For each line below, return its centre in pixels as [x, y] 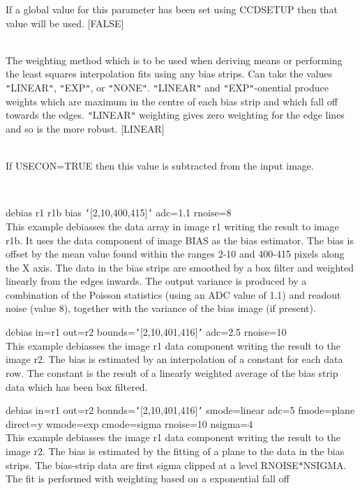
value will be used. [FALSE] [65, 23]
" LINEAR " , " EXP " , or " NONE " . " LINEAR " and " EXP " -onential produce [167, 87]
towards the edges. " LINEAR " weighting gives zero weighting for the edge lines [175, 115]
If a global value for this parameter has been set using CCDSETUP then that [172, 9]
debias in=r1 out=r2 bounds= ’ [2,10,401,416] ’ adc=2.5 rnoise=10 [146, 332]
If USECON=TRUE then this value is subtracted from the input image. [160, 166]
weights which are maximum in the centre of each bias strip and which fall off [172, 101]
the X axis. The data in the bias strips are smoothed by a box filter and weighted [180, 267]
